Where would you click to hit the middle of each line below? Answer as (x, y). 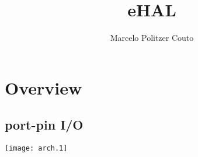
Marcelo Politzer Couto (152, 38)
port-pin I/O (44, 125)
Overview (44, 87)
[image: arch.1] (36, 149)
